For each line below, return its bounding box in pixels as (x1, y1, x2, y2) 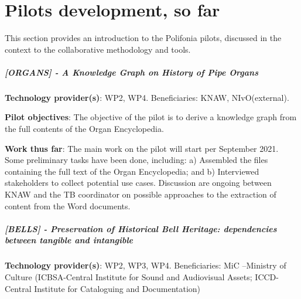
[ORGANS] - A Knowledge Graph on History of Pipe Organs (5, 66, 258, 78)
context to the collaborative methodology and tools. (5, 43, 191, 55)
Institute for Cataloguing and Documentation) (34, 282, 201, 294)
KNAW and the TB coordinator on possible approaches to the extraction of (5, 188, 276, 201)
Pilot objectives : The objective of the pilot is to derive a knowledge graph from (5, 111, 297, 123)
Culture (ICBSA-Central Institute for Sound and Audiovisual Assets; (5, 270, 252, 283)
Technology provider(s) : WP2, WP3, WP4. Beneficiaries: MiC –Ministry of (5, 259, 286, 271)
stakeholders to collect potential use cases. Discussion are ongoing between (5, 176, 272, 189)
